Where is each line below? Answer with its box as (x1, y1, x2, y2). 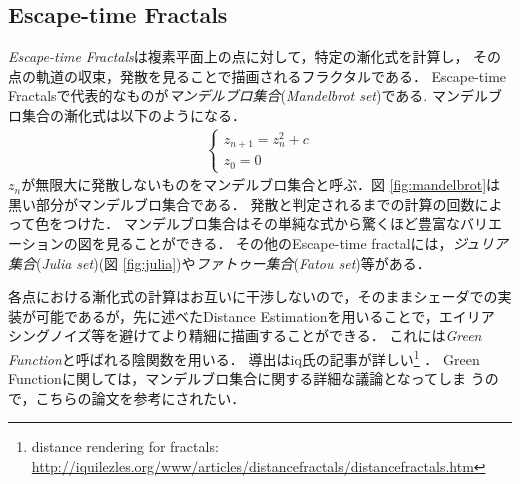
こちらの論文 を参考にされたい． (35, 387, 246, 408)
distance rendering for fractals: (31, 436, 219, 457)
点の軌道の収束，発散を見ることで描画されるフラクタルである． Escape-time (8, 65, 507, 86)
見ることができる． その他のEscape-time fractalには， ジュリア (105, 232, 508, 253)
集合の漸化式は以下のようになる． (21, 104, 246, 125)
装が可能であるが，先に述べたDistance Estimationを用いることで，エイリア (8, 305, 495, 326)
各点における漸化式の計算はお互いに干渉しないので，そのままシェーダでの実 (8, 286, 512, 307)
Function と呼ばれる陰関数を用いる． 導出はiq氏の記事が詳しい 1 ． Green (8, 345, 480, 369)
